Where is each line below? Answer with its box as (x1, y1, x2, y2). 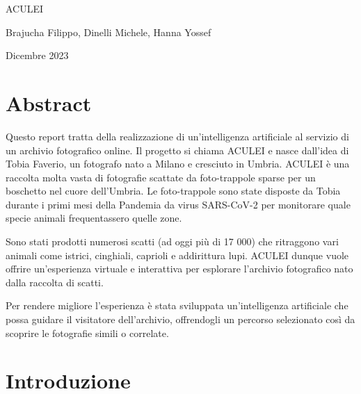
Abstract (6, 88, 92, 117)
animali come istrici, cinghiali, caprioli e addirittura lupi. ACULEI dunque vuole (6, 247, 349, 262)
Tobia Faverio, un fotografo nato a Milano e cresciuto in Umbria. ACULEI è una (6, 156, 350, 171)
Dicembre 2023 (6, 48, 69, 63)
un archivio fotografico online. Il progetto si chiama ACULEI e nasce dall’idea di (6, 142, 349, 157)
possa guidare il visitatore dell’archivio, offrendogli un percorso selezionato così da (6, 312, 355, 327)
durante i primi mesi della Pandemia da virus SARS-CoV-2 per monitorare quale (6, 197, 351, 211)
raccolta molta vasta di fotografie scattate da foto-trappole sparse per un (6, 170, 316, 184)
